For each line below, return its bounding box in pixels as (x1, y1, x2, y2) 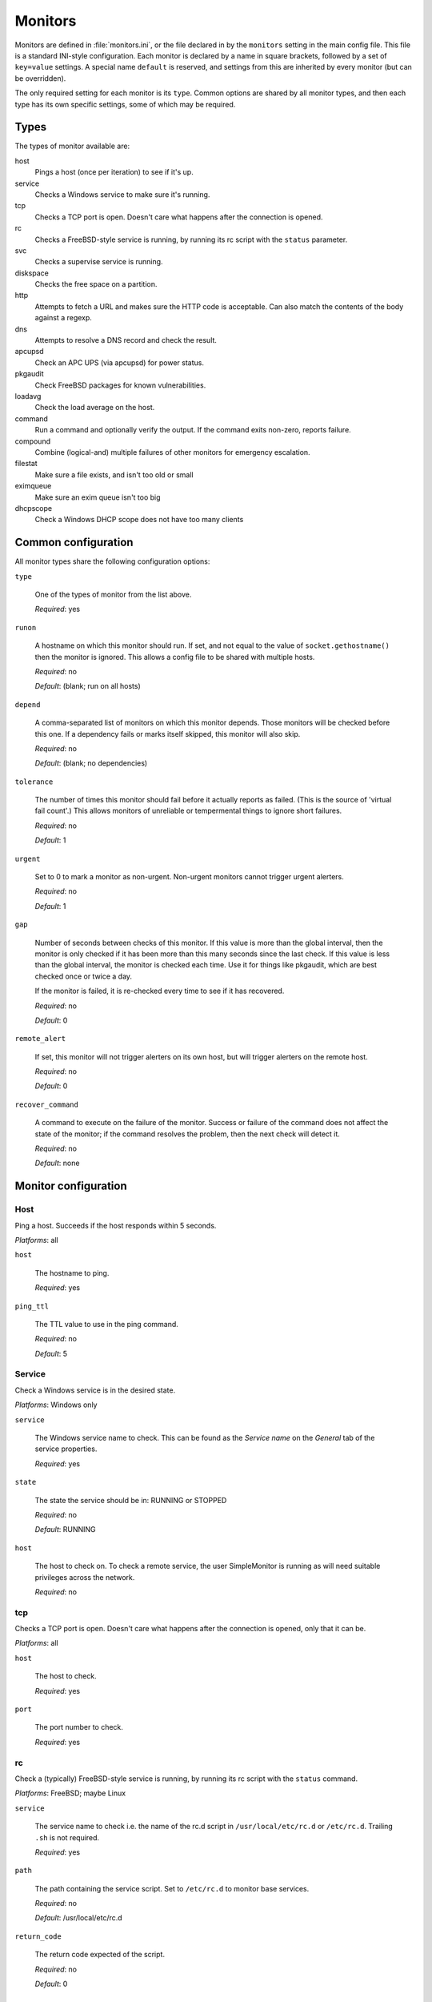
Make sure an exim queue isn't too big (34, 492, 161, 502)
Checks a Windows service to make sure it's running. (34, 189, 210, 199)
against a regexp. (34, 313, 92, 323)
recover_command (14, 1099, 79, 1109)
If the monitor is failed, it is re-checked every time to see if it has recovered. (34, 986, 285, 996)
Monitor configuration (14, 1180, 127, 1193)
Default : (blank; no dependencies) (34, 758, 148, 768)
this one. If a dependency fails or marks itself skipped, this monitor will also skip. (34, 729, 301, 738)
